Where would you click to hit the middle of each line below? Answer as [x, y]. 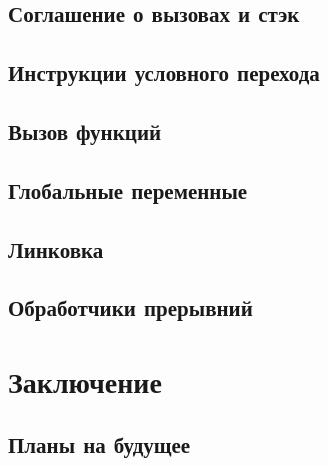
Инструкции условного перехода [164, 72]
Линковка [56, 248]
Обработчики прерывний [130, 307]
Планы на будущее [99, 444]
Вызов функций [85, 130]
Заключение [85, 380]
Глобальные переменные [128, 189]
